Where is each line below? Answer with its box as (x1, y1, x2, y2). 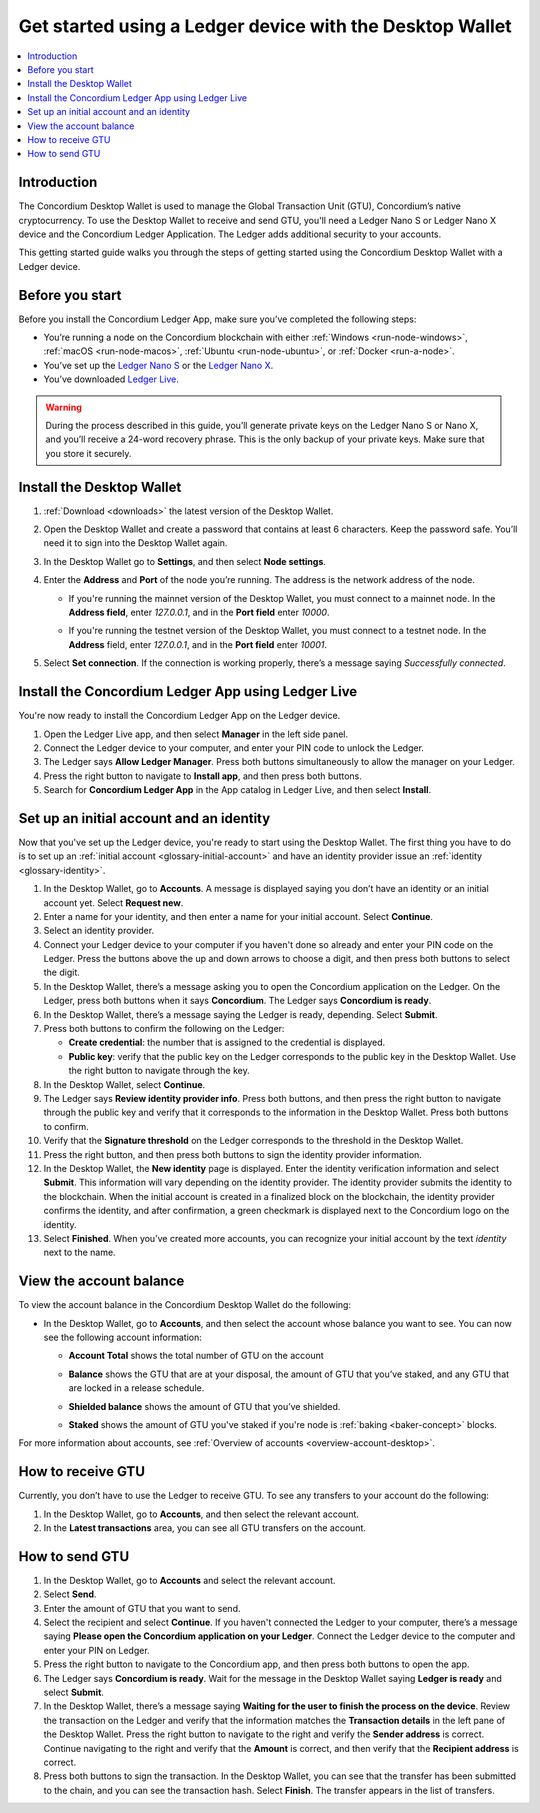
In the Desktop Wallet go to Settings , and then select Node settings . (43, 555, 327, 567)
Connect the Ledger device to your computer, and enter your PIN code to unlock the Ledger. (43, 741, 425, 754)
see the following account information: (43, 1331, 202, 1343)
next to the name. (43, 1246, 116, 1259)
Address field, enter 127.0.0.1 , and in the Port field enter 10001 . (68, 638, 327, 650)
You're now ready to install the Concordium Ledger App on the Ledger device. (18, 710, 341, 722)
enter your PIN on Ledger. (43, 1644, 150, 1656)
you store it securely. (45, 447, 132, 459)
